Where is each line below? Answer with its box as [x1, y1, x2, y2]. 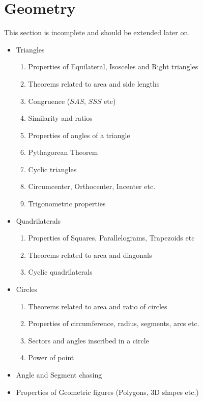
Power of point [28, 352, 74, 363]
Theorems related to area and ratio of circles [28, 301, 167, 311]
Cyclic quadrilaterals [28, 266, 93, 277]
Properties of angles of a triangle [28, 129, 130, 140]
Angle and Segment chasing [16, 369, 102, 380]
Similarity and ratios [28, 113, 93, 123]
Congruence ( [28, 95, 70, 106]
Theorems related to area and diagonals [28, 249, 152, 260]
